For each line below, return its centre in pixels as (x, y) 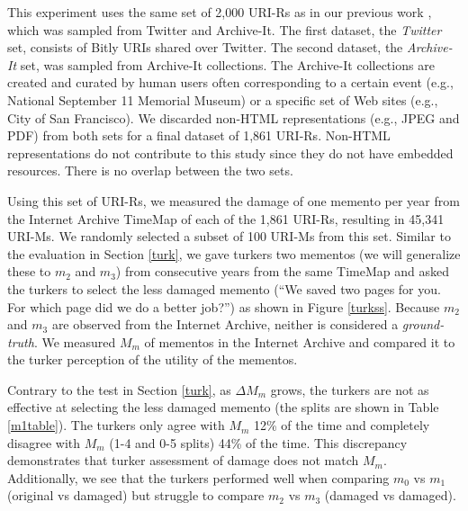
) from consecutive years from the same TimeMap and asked (283, 271)
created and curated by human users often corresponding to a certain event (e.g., (230, 82)
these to (29, 271)
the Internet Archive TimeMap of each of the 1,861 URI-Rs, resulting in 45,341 (226, 218)
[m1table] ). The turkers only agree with (116, 425)
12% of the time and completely (342, 425)
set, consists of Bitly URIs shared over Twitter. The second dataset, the (205, 47)
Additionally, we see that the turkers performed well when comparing (198, 477)
